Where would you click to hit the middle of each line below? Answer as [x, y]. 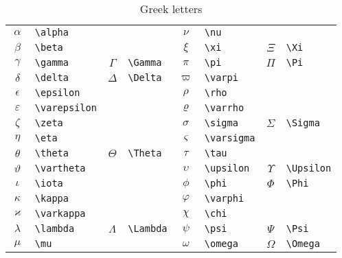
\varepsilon [66, 108]
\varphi [224, 198]
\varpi [221, 78]
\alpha [52, 32]
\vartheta [60, 168]
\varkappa [60, 213]
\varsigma [230, 138]
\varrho [224, 108]
